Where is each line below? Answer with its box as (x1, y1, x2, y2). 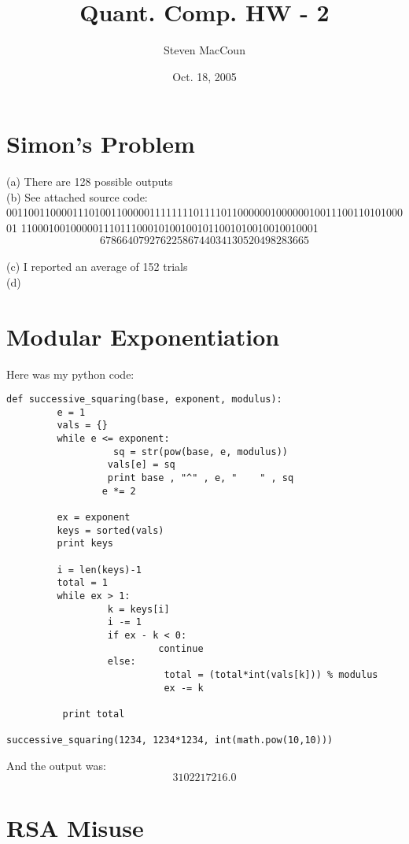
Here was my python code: (6, 365, 134, 382)
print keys (57, 538, 114, 550)
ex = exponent (57, 512, 131, 524)
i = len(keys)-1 (57, 564, 142, 576)
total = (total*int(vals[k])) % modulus (164, 668, 378, 680)
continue (158, 642, 204, 654)
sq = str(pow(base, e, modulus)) (113, 446, 288, 457)
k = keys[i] (107, 603, 170, 615)
